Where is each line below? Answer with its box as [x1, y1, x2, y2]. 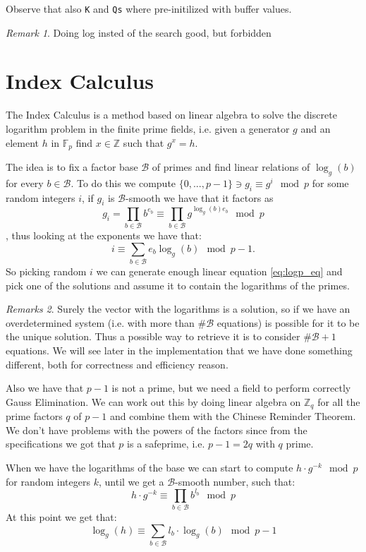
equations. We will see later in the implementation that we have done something [6, 343, 353, 358]
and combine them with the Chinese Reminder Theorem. [110, 409, 356, 424]
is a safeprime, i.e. [127, 436, 205, 451]
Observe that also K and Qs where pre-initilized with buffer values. [6, 1, 292, 16]
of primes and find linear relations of [152, 160, 310, 174]
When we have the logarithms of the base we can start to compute [6, 460, 293, 475]
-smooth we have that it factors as [125, 190, 274, 205]
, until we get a [98, 474, 164, 488]
